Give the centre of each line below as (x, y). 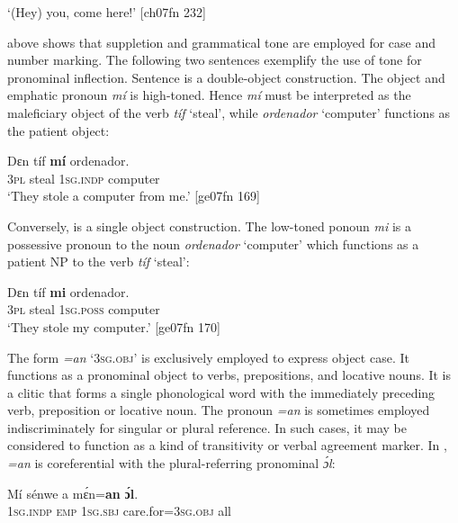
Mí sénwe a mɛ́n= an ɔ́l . (73, 493)
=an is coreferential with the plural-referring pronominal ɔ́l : (171, 463)
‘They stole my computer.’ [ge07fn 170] (114, 326)
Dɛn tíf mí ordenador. (68, 161)
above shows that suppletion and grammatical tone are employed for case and (222, 42)
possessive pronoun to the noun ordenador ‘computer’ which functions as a (213, 243)
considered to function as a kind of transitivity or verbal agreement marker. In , (227, 445)
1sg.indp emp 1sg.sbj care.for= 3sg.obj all (120, 511)
